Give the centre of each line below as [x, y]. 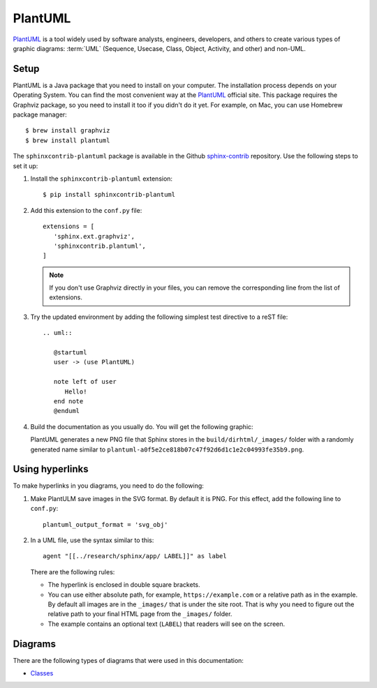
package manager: [40, 114]
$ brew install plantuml [68, 140]
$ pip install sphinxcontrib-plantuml [109, 195]
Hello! [76, 391]
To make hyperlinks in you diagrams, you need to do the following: [108, 486]
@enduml [67, 411]
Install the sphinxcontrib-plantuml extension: [102, 179]
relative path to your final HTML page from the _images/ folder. [140, 614]
